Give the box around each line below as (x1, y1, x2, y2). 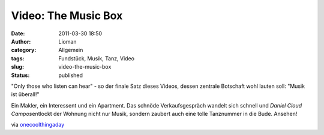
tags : (11, 54, 25, 62)
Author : (11, 38, 31, 45)
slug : (11, 63, 24, 70)
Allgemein (58, 47, 83, 54)
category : (11, 47, 37, 54)
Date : (11, 30, 25, 37)
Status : (11, 72, 30, 79)
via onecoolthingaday (11, 121, 65, 128)
